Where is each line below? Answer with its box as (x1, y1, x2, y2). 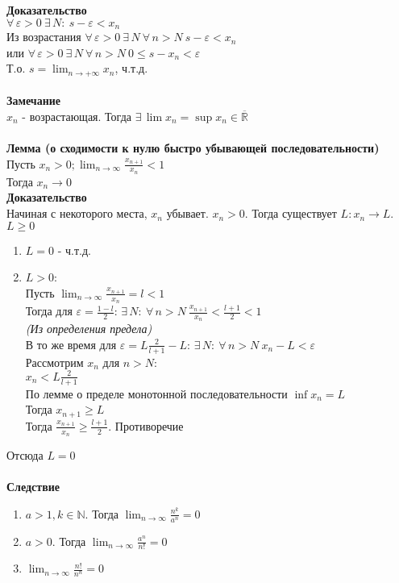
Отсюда (6, 446, 44, 463)
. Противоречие (108, 417, 184, 434)
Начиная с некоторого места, (6, 205, 148, 222)
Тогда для (25, 302, 73, 319)
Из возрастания (6, 28, 81, 45)
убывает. (166, 205, 209, 222)
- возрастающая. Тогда (22, 107, 131, 124)
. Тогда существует (244, 205, 337, 222)
